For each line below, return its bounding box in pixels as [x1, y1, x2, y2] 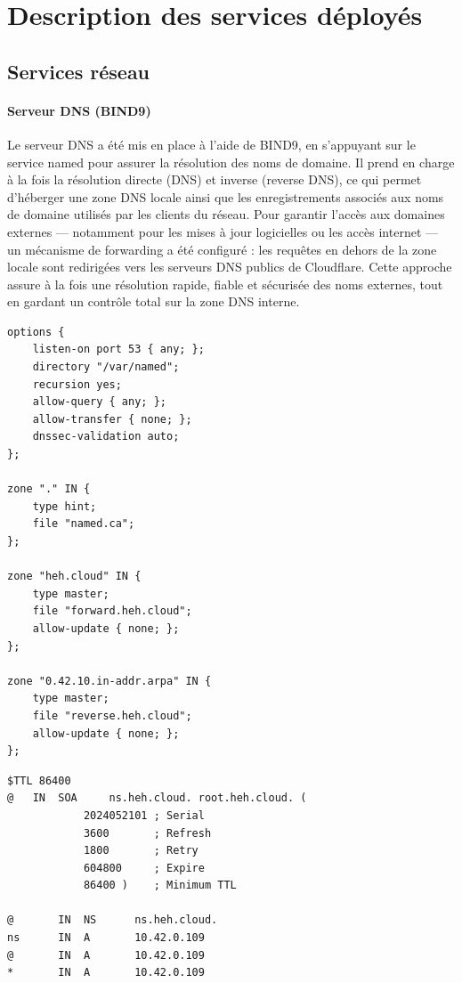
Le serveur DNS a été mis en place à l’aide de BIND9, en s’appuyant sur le [7, 134, 416, 153]
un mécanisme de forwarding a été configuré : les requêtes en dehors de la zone [7, 240, 437, 258]
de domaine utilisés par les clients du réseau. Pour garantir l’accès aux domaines [7, 205, 445, 223]
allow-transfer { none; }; [32, 412, 192, 426]
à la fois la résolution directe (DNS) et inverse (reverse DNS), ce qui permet [7, 170, 422, 189]
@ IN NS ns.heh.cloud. [7, 914, 218, 927]
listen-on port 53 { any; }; [32, 343, 205, 356]
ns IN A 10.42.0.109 [7, 931, 205, 945]
